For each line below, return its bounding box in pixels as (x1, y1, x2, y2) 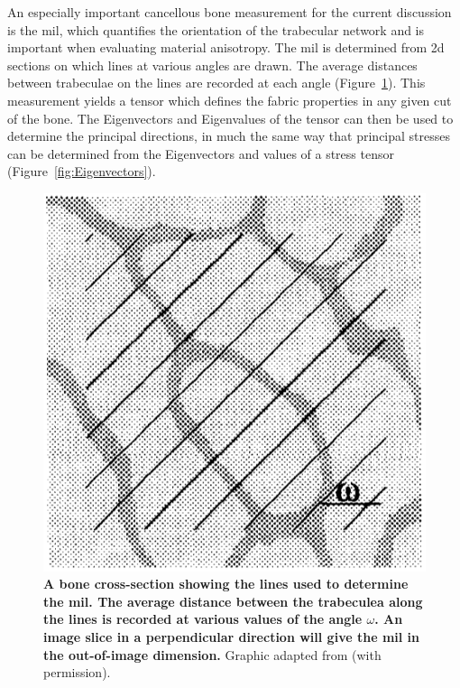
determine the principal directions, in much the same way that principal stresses (7, 126, 451, 145)
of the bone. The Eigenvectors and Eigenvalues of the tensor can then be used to (7, 108, 454, 127)
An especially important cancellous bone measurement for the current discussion (7, 3, 452, 21)
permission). (43, 663, 111, 682)
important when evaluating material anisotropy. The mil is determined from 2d (7, 38, 445, 57)
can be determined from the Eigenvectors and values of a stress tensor (7, 144, 394, 163)
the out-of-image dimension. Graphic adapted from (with (43, 645, 382, 664)
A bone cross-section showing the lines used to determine (43, 574, 409, 593)
